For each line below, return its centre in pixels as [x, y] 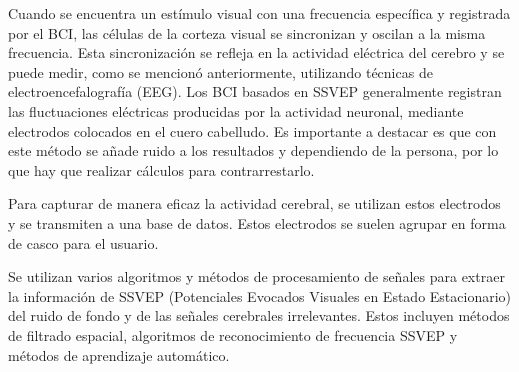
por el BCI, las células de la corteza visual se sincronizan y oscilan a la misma [247, 32]
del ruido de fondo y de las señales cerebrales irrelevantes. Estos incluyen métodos [259, 315]
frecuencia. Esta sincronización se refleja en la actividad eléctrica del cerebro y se [256, 52]
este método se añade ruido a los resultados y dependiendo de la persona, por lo [253, 150]
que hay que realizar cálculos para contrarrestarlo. [161, 169]
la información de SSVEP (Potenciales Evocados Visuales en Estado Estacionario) [260, 295]
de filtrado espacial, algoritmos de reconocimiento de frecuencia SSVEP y [233, 334]
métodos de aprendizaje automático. [119, 354]
